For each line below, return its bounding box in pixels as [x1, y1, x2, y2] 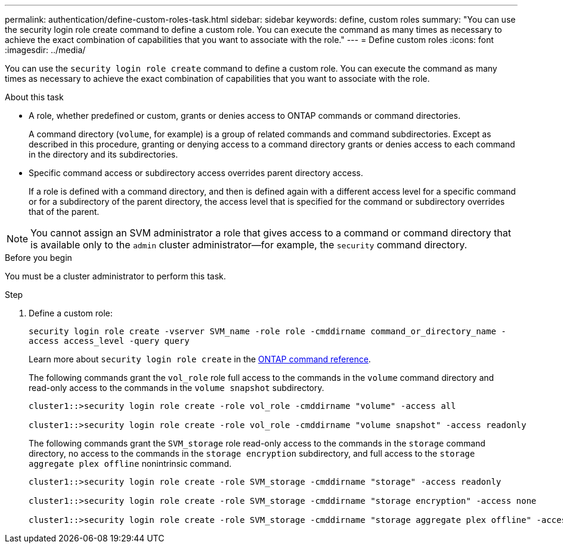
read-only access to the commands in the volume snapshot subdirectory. [29, 383, 324, 393]
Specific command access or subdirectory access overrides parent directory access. [29, 168, 363, 178]
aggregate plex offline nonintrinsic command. [29, 458, 231, 469]
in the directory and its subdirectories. [29, 149, 178, 159]
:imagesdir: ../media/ [5, 45, 86, 55]
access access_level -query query [29, 336, 190, 346]
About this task [5, 92, 64, 102]
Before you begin [5, 253, 72, 263]
